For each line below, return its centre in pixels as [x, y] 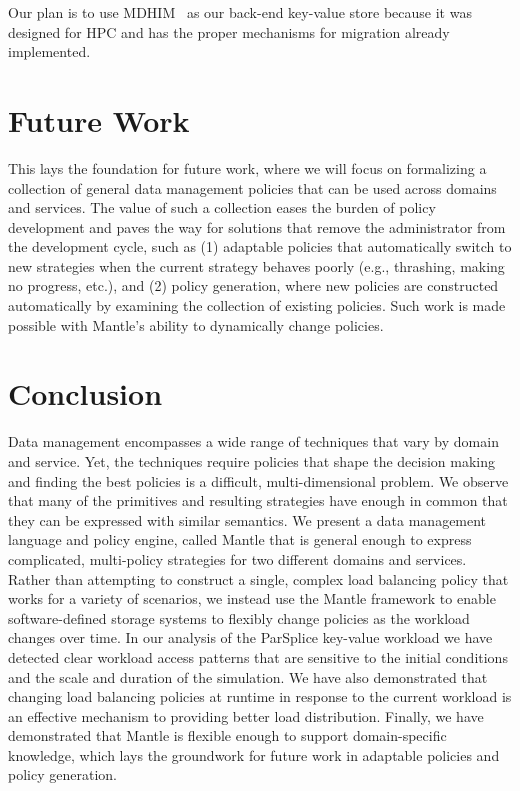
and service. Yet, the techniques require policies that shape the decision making [251, 460]
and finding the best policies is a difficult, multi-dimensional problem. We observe [258, 480]
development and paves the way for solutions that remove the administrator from [257, 226]
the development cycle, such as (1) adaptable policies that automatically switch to [260, 246]
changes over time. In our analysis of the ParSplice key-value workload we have [250, 637]
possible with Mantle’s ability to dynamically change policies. [196, 324]
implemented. [49, 51]
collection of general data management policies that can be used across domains [252, 187]
